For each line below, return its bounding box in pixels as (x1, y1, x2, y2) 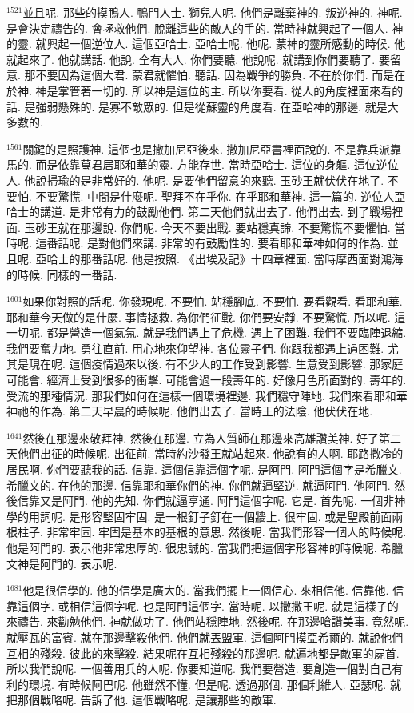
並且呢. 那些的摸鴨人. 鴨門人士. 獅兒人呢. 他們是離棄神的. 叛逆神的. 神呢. (22, 4, 403, 20)
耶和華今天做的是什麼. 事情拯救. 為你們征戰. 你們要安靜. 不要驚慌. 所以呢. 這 (6, 308, 406, 325)
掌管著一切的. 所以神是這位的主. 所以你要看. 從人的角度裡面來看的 (58, 82, 404, 98)
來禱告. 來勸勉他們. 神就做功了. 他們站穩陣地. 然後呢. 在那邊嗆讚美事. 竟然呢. (6, 613, 409, 630)
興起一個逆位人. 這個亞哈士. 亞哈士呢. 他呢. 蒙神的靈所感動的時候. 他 (46, 35, 406, 52)
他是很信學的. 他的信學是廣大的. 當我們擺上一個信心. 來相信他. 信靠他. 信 (22, 582, 404, 599)
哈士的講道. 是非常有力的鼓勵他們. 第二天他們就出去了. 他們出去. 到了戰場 (6, 203, 392, 220)
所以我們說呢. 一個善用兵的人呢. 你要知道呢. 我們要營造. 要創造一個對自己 (6, 660, 392, 677)
